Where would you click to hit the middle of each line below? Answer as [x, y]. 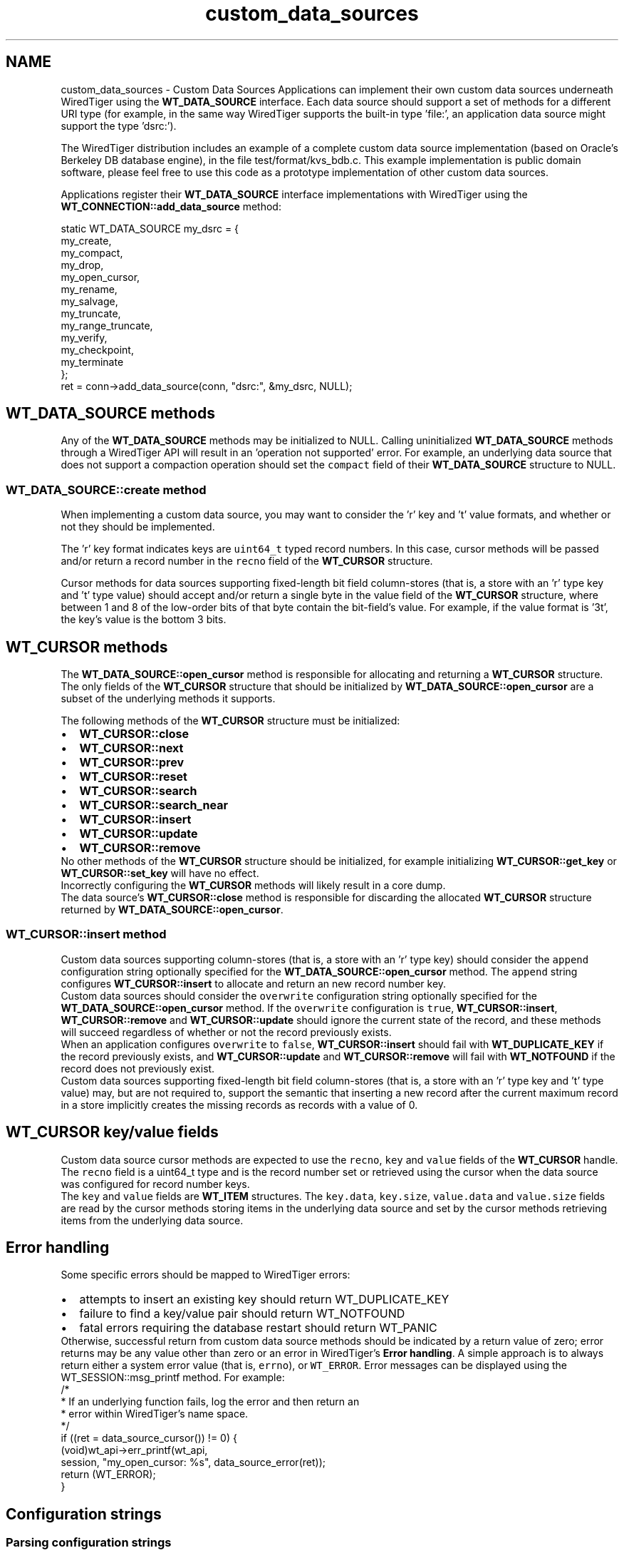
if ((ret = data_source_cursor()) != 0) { [149, 1438]
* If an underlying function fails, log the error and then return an [210, 1402]
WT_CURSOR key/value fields [112, 1132]
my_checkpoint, [97, 349]
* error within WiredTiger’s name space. [155, 1414]
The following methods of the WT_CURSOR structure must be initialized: [230, 721]
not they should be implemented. [138, 527]
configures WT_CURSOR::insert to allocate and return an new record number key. [254, 983]
